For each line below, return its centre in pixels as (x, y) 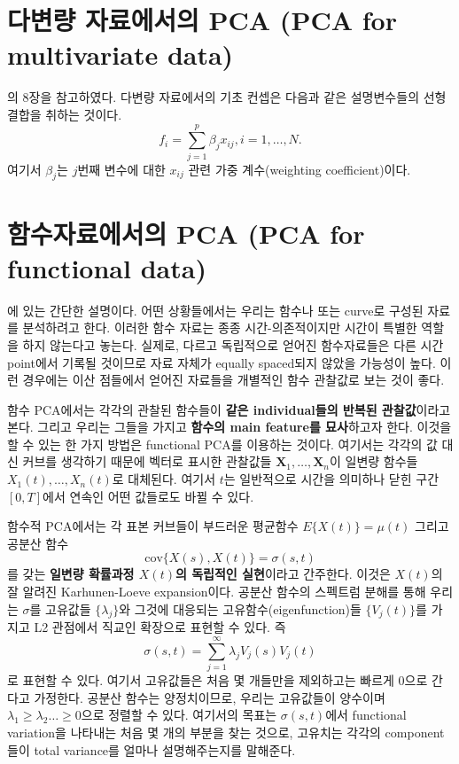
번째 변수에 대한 (121, 169)
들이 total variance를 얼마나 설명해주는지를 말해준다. (152, 749)
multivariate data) (121, 55)
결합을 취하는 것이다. (65, 114)
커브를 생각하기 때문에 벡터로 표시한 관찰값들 (147, 461)
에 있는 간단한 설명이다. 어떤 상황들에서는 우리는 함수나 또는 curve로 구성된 (215, 310)
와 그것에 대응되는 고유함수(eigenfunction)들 (240, 608)
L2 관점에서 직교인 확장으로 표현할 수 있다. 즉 (160, 627)
